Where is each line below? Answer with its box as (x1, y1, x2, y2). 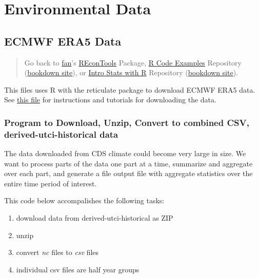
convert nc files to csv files (16, 247, 99, 258)
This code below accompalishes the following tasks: (4, 195, 165, 206)
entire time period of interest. (4, 178, 97, 188)
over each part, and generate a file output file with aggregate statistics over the (4, 168, 253, 179)
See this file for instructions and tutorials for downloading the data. (4, 94, 216, 105)
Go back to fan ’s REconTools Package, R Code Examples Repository (24, 57, 242, 68)
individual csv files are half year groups (16, 264, 140, 274)
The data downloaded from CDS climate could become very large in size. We (4, 148, 246, 159)
